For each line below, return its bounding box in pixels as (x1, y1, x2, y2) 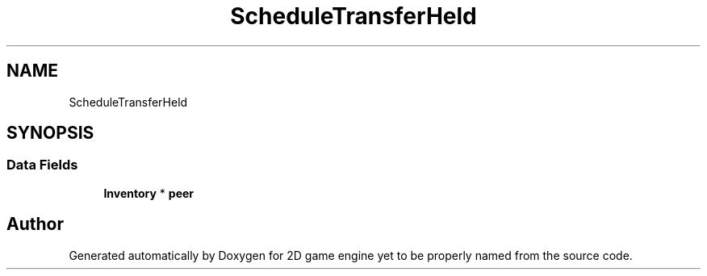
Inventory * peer (103, 186, 195, 200)
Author (6, 214, 64, 235)
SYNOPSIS (6, 123, 94, 144)
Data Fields (6, 157, 78, 174)
